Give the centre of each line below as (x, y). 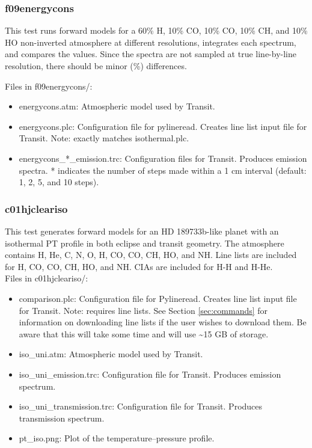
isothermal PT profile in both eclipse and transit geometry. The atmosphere (145, 243)
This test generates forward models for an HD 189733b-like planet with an (142, 231)
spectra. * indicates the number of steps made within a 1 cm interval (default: (163, 170)
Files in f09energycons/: (49, 86)
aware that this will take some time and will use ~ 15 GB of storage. (144, 333)
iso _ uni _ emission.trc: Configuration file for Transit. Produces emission (150, 374)
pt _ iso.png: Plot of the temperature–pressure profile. (117, 438)
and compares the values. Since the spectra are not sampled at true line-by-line (151, 54)
